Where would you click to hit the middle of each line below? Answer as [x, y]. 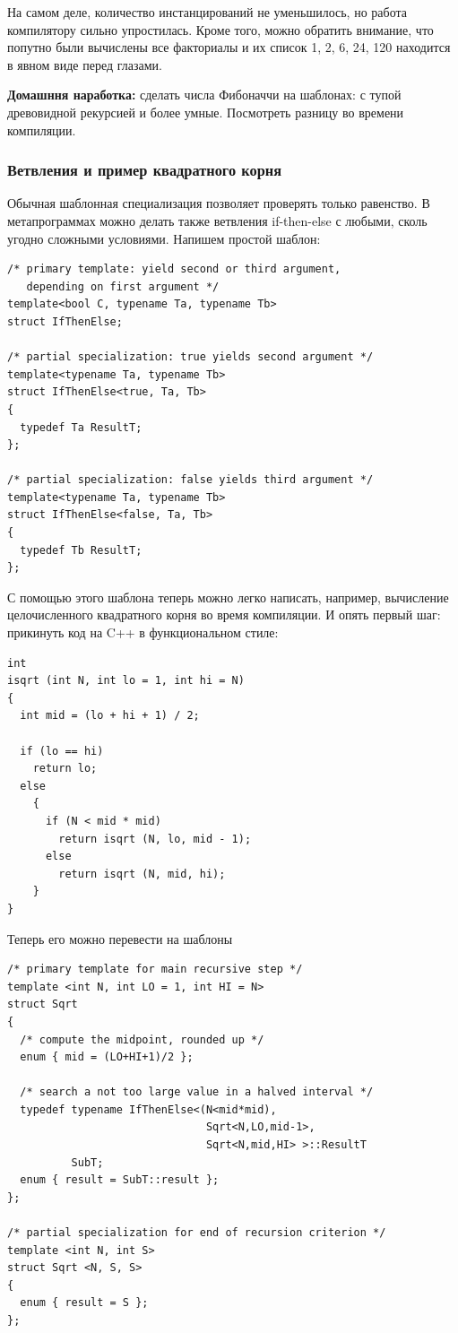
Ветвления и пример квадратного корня [145, 170]
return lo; [65, 769]
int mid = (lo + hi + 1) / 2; [110, 716]
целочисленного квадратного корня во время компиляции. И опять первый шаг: [224, 615]
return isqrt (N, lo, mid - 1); [155, 839]
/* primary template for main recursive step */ [155, 969]
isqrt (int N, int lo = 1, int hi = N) [126, 681]
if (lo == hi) [62, 751]
